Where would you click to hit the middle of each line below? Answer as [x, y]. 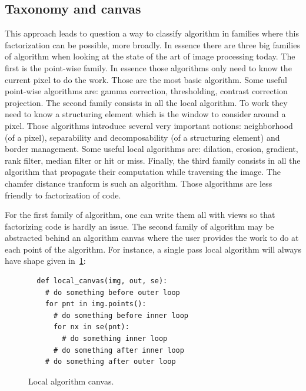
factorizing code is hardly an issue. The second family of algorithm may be [139, 226]
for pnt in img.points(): [96, 304]
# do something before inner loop [121, 315]
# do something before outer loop [112, 292]
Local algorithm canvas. [71, 381]
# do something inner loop [115, 339]
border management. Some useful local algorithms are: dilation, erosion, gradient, [152, 149]
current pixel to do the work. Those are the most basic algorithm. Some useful [146, 79]
